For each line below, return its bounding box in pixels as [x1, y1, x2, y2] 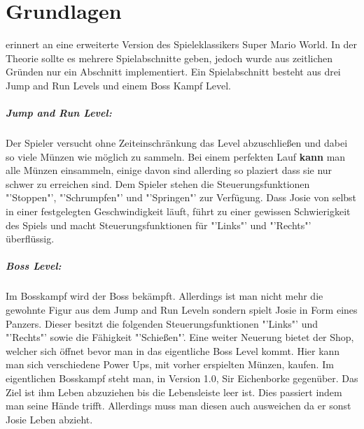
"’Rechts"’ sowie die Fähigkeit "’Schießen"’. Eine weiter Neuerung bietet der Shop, [6, 330, 354, 344]
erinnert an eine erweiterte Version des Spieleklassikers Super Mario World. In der [6, 37, 358, 52]
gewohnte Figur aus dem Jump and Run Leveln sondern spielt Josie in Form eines [6, 302, 358, 317]
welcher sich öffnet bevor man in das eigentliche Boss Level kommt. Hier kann [6, 343, 340, 358]
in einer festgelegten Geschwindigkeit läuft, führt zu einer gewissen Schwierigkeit [6, 204, 351, 219]
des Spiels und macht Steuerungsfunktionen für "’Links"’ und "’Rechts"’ [6, 217, 311, 232]
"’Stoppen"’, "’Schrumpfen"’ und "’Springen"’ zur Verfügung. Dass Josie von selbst [6, 190, 357, 205]
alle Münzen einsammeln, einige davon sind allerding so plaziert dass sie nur [6, 163, 332, 177]
